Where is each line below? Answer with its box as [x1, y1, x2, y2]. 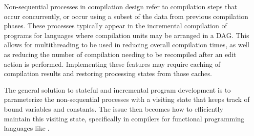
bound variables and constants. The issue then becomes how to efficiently [4, 103, 223, 114]
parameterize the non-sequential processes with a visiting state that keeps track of [4, 94, 250, 104]
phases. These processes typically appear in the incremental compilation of [4, 20, 227, 31]
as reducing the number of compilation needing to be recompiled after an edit [4, 49, 236, 59]
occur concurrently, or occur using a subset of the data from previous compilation [4, 11, 248, 21]
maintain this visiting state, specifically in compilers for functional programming [4, 113, 245, 123]
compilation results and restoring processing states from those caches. [4, 68, 212, 78]
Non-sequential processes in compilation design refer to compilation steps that [4, 1, 237, 11]
